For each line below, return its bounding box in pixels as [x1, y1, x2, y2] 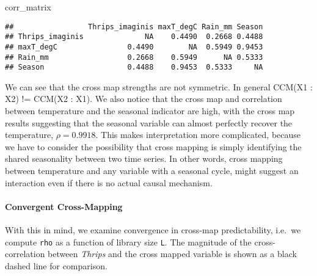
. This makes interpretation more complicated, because [95, 128, 301, 141]
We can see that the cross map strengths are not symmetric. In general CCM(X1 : [5, 80, 313, 93]
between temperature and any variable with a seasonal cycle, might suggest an [5, 164, 299, 177]
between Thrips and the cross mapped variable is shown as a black [48, 247, 297, 260]
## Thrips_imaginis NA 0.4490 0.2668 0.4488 [5, 32, 263, 42]
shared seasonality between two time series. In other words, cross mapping [5, 152, 283, 165]
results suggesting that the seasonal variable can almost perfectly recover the [5, 116, 293, 129]
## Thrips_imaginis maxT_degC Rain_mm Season [5, 22, 263, 31]
